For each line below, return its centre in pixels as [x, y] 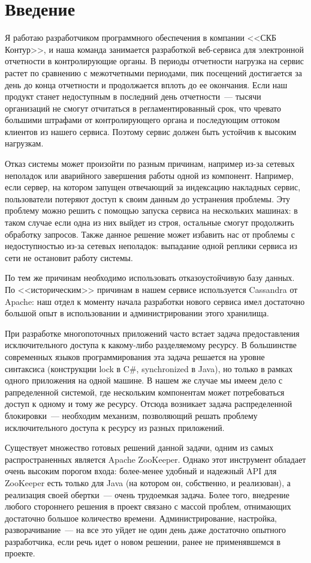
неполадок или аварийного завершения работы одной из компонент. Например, [149, 175]
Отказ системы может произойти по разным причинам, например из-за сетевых [150, 164]
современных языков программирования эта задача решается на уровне [135, 356]
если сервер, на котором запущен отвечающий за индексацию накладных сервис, [153, 187]
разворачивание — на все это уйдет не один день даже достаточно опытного [146, 530]
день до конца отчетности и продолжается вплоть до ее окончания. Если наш [146, 84]
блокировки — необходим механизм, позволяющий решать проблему [131, 415]
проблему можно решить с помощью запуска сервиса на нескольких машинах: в [151, 210]
